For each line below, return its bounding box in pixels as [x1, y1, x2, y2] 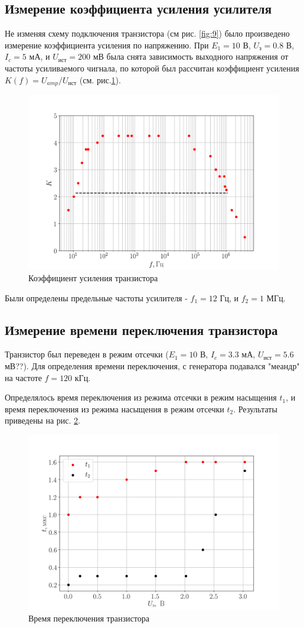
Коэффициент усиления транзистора [28, 272, 158, 284]
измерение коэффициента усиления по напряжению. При [5, 38, 209, 51]
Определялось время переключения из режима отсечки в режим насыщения [5, 391, 277, 404]
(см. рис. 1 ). [79, 73, 121, 86]
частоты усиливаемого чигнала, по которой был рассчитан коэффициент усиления [5, 61, 299, 74]
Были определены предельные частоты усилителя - [5, 291, 188, 304]
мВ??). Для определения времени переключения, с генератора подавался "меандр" [5, 360, 300, 372]
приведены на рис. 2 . [5, 414, 80, 427]
